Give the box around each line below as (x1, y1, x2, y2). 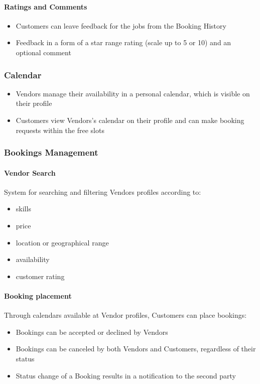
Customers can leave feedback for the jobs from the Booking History (16, 20, 226, 31)
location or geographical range (16, 237, 109, 247)
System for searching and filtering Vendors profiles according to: (4, 186, 201, 197)
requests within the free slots (16, 124, 104, 135)
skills (16, 203, 31, 214)
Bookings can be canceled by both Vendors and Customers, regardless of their (16, 343, 256, 354)
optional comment (16, 47, 71, 57)
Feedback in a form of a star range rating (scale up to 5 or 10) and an (16, 37, 231, 48)
